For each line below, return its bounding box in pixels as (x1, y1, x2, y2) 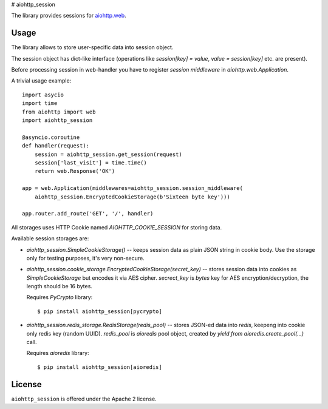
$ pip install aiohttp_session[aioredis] (37, 363, 162, 370)
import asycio (22, 91, 64, 98)
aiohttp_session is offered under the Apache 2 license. (11, 395, 157, 402)
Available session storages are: (11, 235, 89, 242)
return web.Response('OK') (34, 167, 115, 175)
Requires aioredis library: (26, 350, 89, 357)
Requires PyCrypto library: (26, 294, 93, 301)
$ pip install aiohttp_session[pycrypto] (37, 308, 162, 315)
